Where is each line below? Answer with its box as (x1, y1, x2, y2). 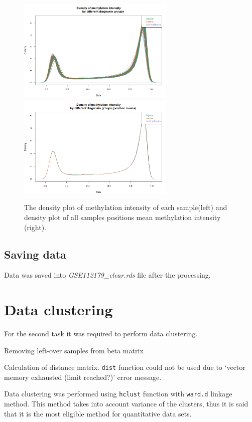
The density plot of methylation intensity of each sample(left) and (24, 202, 227, 213)
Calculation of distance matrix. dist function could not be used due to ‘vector (4, 362, 245, 372)
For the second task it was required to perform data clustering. (4, 328, 198, 339)
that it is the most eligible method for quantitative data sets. (4, 408, 192, 418)
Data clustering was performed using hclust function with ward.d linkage (4, 388, 232, 399)
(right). (24, 222, 47, 232)
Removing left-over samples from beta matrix (4, 345, 144, 355)
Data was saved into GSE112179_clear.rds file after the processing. (4, 270, 211, 280)
